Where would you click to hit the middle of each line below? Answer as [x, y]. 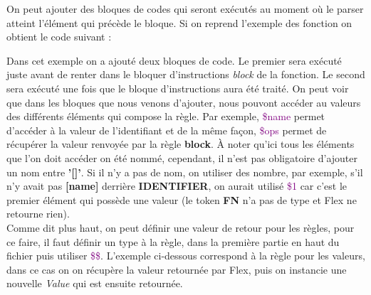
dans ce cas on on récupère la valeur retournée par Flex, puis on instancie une [177, 269]
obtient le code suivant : [59, 37]
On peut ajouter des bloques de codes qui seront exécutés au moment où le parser [185, 9]
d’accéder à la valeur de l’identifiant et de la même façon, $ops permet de [167, 130]
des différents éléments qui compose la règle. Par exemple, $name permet [166, 116]
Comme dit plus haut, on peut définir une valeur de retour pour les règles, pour [181, 227]
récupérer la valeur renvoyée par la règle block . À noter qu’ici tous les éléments [181, 144]
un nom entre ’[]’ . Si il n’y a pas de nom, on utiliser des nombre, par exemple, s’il [185, 172]
